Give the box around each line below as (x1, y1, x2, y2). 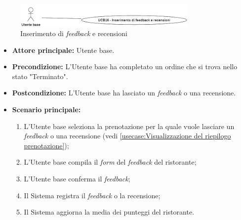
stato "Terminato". (12, 71, 68, 81)
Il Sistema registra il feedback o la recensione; (24, 190, 161, 200)
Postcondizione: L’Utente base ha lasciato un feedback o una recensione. (12, 88, 236, 98)
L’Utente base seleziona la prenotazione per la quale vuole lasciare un (24, 121, 235, 131)
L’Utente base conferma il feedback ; (24, 174, 130, 184)
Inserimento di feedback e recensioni (20, 28, 127, 39)
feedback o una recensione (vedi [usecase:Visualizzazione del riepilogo (24, 131, 231, 141)
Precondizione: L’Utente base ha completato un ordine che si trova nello (12, 61, 238, 72)
